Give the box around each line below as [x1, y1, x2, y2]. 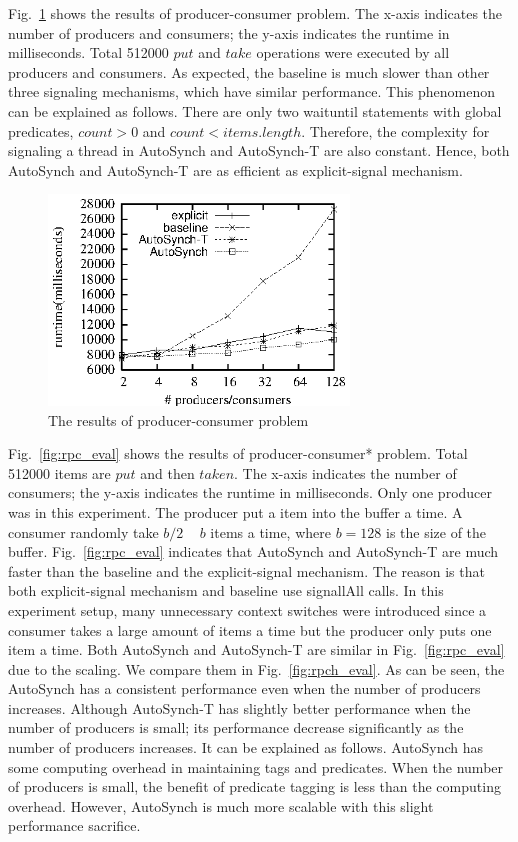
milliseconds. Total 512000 [8, 42, 169, 63]
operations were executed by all [256, 42, 450, 63]
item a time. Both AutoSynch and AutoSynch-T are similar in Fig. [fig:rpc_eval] [8, 639, 505, 660]
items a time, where [210, 521, 331, 542]
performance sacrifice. [8, 815, 141, 836]
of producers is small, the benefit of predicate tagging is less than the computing [8, 776, 501, 797]
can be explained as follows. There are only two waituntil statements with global [8, 100, 502, 121]
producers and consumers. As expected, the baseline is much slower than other [8, 61, 490, 82]
